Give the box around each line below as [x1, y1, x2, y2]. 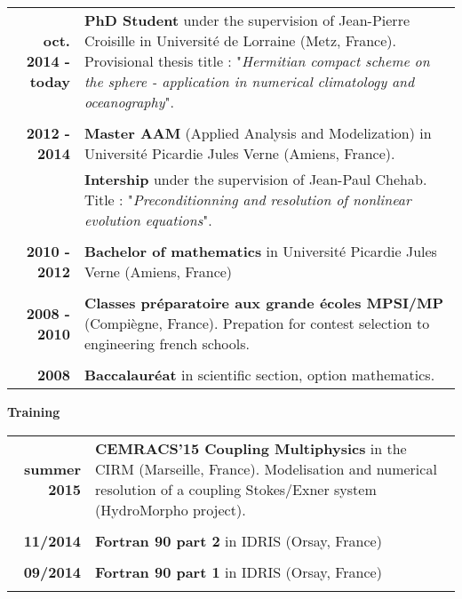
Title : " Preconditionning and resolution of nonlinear [84, 189, 411, 210]
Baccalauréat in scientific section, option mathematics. [84, 364, 435, 385]
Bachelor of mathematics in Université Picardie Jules [84, 241, 437, 261]
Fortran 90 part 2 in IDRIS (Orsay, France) [95, 530, 382, 551]
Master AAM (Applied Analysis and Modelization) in [84, 123, 432, 143]
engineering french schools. [84, 333, 250, 354]
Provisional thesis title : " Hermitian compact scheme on [84, 51, 430, 71]
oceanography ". [84, 92, 174, 112]
